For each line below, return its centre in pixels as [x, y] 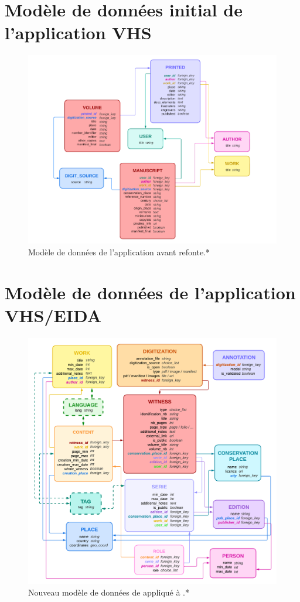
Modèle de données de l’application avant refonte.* [119, 252]
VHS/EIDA [53, 315]
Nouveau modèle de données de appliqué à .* [109, 592]
